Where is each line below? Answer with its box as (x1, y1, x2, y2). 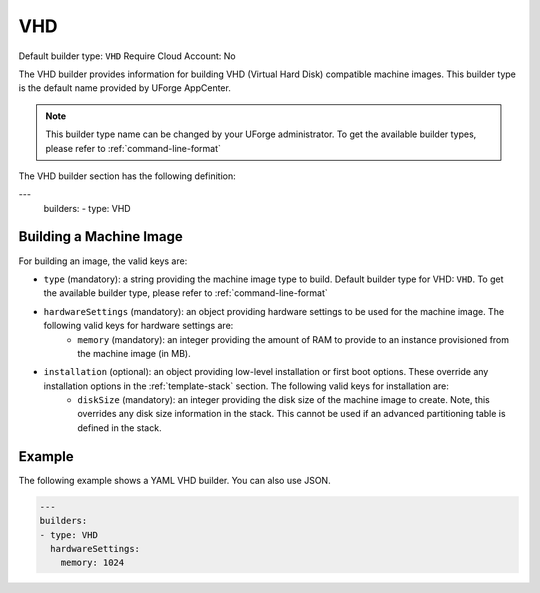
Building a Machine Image (18, 228, 184, 245)
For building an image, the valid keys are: (18, 255, 188, 267)
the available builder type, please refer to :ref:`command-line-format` (43, 287, 329, 299)
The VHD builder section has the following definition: (18, 170, 237, 182)
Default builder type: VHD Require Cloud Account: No (18, 50, 236, 62)
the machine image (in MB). (77, 347, 191, 359)
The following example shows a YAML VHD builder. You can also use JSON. (18, 474, 331, 486)
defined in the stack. (77, 421, 162, 434)
